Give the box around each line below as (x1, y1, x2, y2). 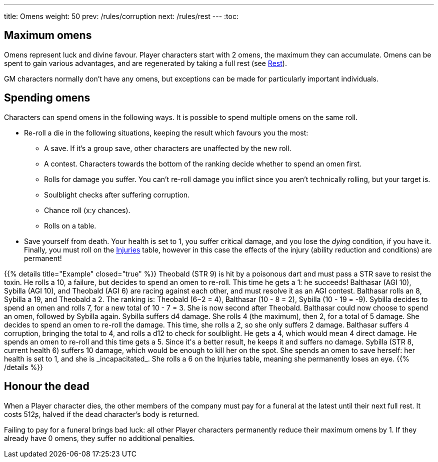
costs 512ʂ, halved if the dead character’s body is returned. (4, 409, 199, 418)
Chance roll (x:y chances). (44, 205, 130, 214)
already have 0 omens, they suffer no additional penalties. (4, 433, 195, 442)
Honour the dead (4, 380, 89, 393)
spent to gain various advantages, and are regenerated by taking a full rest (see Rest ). (4, 58, 287, 67)
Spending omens (4, 91, 90, 104)
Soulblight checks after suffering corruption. (44, 190, 190, 199)
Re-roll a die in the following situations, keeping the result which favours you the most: (24, 128, 308, 137)
